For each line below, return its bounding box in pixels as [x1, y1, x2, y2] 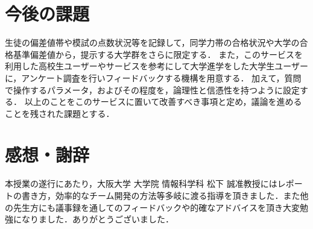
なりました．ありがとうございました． [21, 213, 174, 225]
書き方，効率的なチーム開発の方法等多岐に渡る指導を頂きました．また [21, 189, 300, 201]
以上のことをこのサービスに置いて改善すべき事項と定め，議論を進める [24, 95, 302, 108]
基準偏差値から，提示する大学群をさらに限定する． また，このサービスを [13, 48, 303, 60]
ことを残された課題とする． [5, 107, 115, 119]
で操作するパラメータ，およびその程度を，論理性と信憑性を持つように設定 [5, 83, 300, 96]
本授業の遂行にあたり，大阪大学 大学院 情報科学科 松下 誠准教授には [5, 177, 277, 190]
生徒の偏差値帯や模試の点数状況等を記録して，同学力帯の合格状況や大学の [5, 36, 300, 49]
